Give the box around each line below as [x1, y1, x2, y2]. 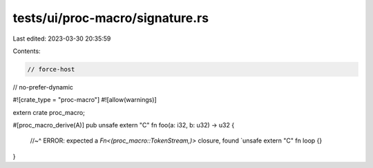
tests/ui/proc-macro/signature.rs [12, 10, 209, 25]
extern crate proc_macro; [12, 108, 86, 116]
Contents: [12, 47, 41, 55]
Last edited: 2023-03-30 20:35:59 [12, 34, 111, 43]
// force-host [27, 65, 75, 73]
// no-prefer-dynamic [12, 83, 74, 91]
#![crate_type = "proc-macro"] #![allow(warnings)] [12, 96, 157, 104]
